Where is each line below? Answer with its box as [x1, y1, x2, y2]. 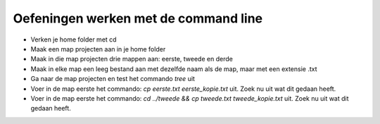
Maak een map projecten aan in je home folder [30, 44, 166, 53]
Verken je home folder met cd [30, 35, 117, 44]
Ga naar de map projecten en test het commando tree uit [30, 75, 195, 83]
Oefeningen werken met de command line [13, 11, 263, 26]
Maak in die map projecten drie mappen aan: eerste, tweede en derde [30, 55, 234, 63]
